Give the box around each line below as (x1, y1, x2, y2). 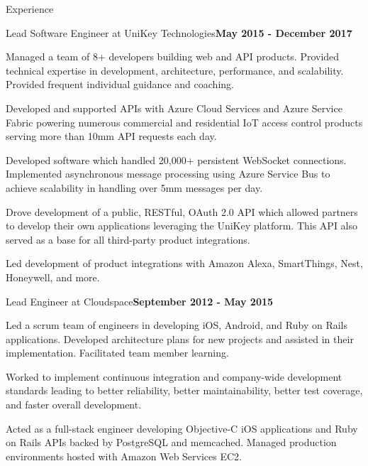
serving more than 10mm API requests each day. (6, 129, 217, 143)
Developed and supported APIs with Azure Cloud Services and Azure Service (6, 100, 342, 115)
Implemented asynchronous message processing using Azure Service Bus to (6, 166, 330, 181)
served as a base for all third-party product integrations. (6, 232, 250, 246)
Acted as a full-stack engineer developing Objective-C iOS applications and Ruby (6, 421, 358, 435)
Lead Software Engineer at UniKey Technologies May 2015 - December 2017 (6, 25, 352, 40)
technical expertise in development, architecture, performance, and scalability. (6, 63, 344, 77)
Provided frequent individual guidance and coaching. (6, 77, 234, 92)
